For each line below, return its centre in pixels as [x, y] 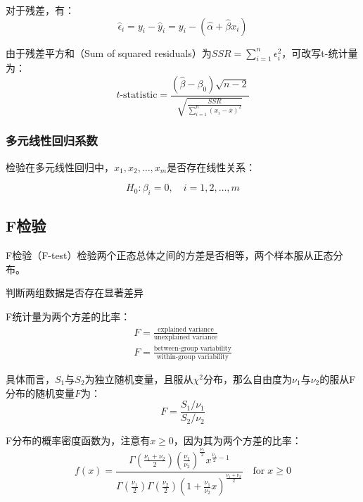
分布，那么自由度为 [248, 378]
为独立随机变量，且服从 [139, 378]
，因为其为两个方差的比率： [237, 440]
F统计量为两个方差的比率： [68, 316]
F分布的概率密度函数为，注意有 [78, 440]
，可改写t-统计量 [320, 52]
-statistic [139, 95]
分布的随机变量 [40, 393]
